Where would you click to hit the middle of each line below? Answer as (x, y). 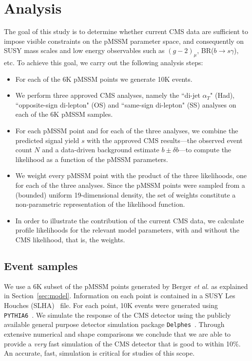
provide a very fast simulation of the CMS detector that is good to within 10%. (122, 343)
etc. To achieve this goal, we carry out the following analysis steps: (104, 63)
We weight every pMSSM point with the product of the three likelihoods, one (131, 175)
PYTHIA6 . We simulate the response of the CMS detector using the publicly (117, 315)
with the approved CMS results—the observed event (165, 140)
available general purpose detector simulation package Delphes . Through (114, 324)
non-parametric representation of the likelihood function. (100, 204)
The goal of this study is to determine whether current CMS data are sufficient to (126, 31)
